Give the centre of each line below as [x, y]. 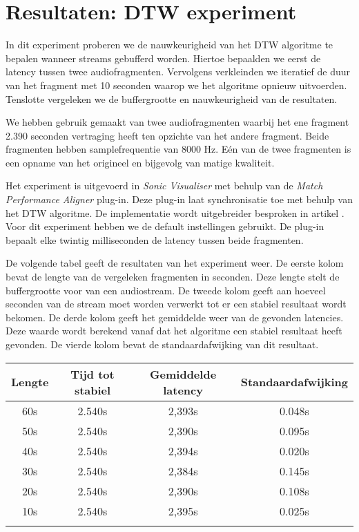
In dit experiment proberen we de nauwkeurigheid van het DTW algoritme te [169, 45]
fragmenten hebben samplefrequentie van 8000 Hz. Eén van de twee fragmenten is [178, 149]
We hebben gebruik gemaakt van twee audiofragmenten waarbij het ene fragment [177, 122]
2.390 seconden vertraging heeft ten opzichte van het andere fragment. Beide [167, 135]
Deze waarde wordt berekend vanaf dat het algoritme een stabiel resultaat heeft [174, 331]
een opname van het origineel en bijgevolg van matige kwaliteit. [140, 162]
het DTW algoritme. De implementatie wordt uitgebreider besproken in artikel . [175, 212]
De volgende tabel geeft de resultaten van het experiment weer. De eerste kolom [175, 263]
